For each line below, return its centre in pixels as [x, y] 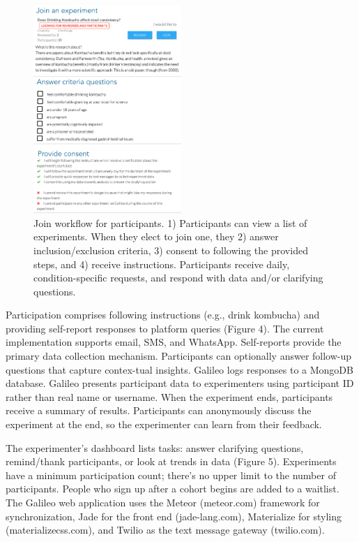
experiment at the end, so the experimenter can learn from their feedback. [164, 424]
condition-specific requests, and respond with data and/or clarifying [178, 278]
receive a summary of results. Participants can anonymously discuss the [159, 410]
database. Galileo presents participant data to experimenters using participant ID [180, 383]
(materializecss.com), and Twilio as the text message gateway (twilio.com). [165, 530]
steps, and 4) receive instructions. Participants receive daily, [162, 264]
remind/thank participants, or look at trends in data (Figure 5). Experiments [171, 461]
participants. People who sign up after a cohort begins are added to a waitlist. [173, 489]
